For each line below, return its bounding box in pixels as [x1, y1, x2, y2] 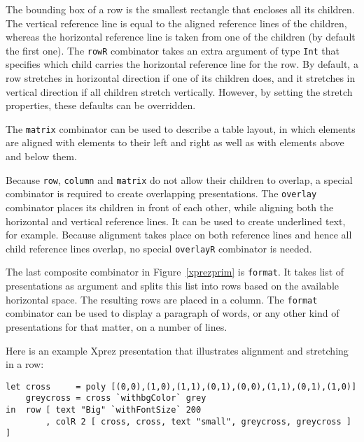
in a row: [6, 357, 44, 371]
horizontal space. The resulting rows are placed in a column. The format [6, 292, 318, 306]
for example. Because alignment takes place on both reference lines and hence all [6, 227, 352, 242]
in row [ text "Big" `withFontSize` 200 [6, 405, 202, 415]
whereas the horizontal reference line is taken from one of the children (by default [6, 29, 356, 44]
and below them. [6, 149, 77, 164]
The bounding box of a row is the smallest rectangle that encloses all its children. [6, 2, 355, 16]
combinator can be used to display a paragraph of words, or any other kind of [6, 306, 339, 320]
